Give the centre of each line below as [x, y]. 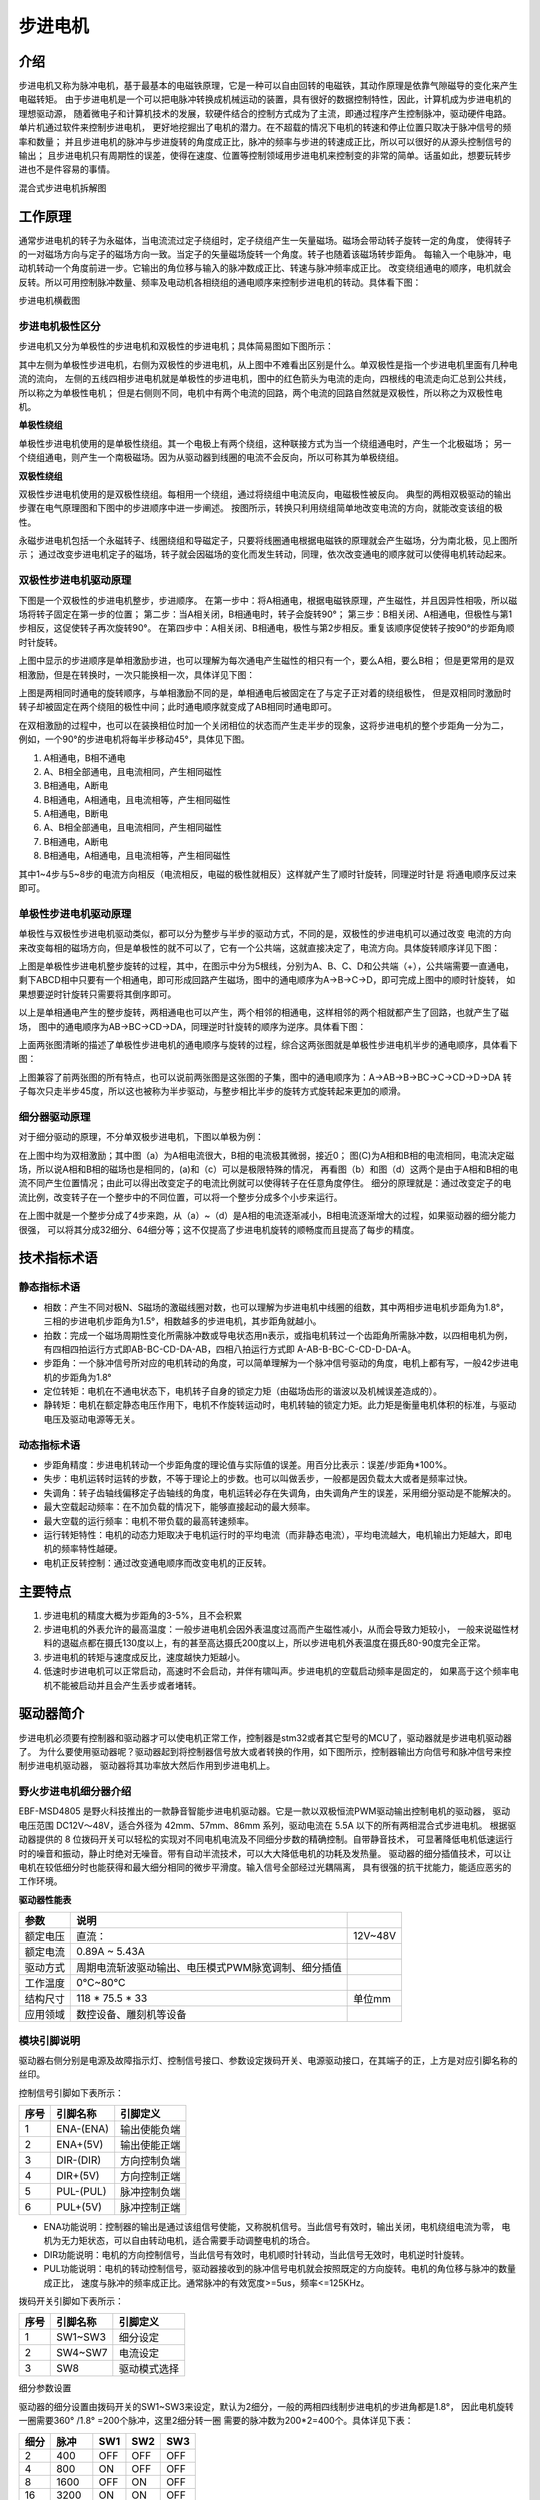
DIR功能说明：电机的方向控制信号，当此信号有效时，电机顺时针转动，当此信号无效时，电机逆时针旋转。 [256, 2254]
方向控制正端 [150, 2177]
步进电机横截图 [49, 301]
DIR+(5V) [78, 2176]
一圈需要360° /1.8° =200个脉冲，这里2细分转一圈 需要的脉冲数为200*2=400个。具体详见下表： [216, 2421]
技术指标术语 [58, 1258]
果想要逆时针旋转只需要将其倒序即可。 [97, 994]
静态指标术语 [49, 1287]
